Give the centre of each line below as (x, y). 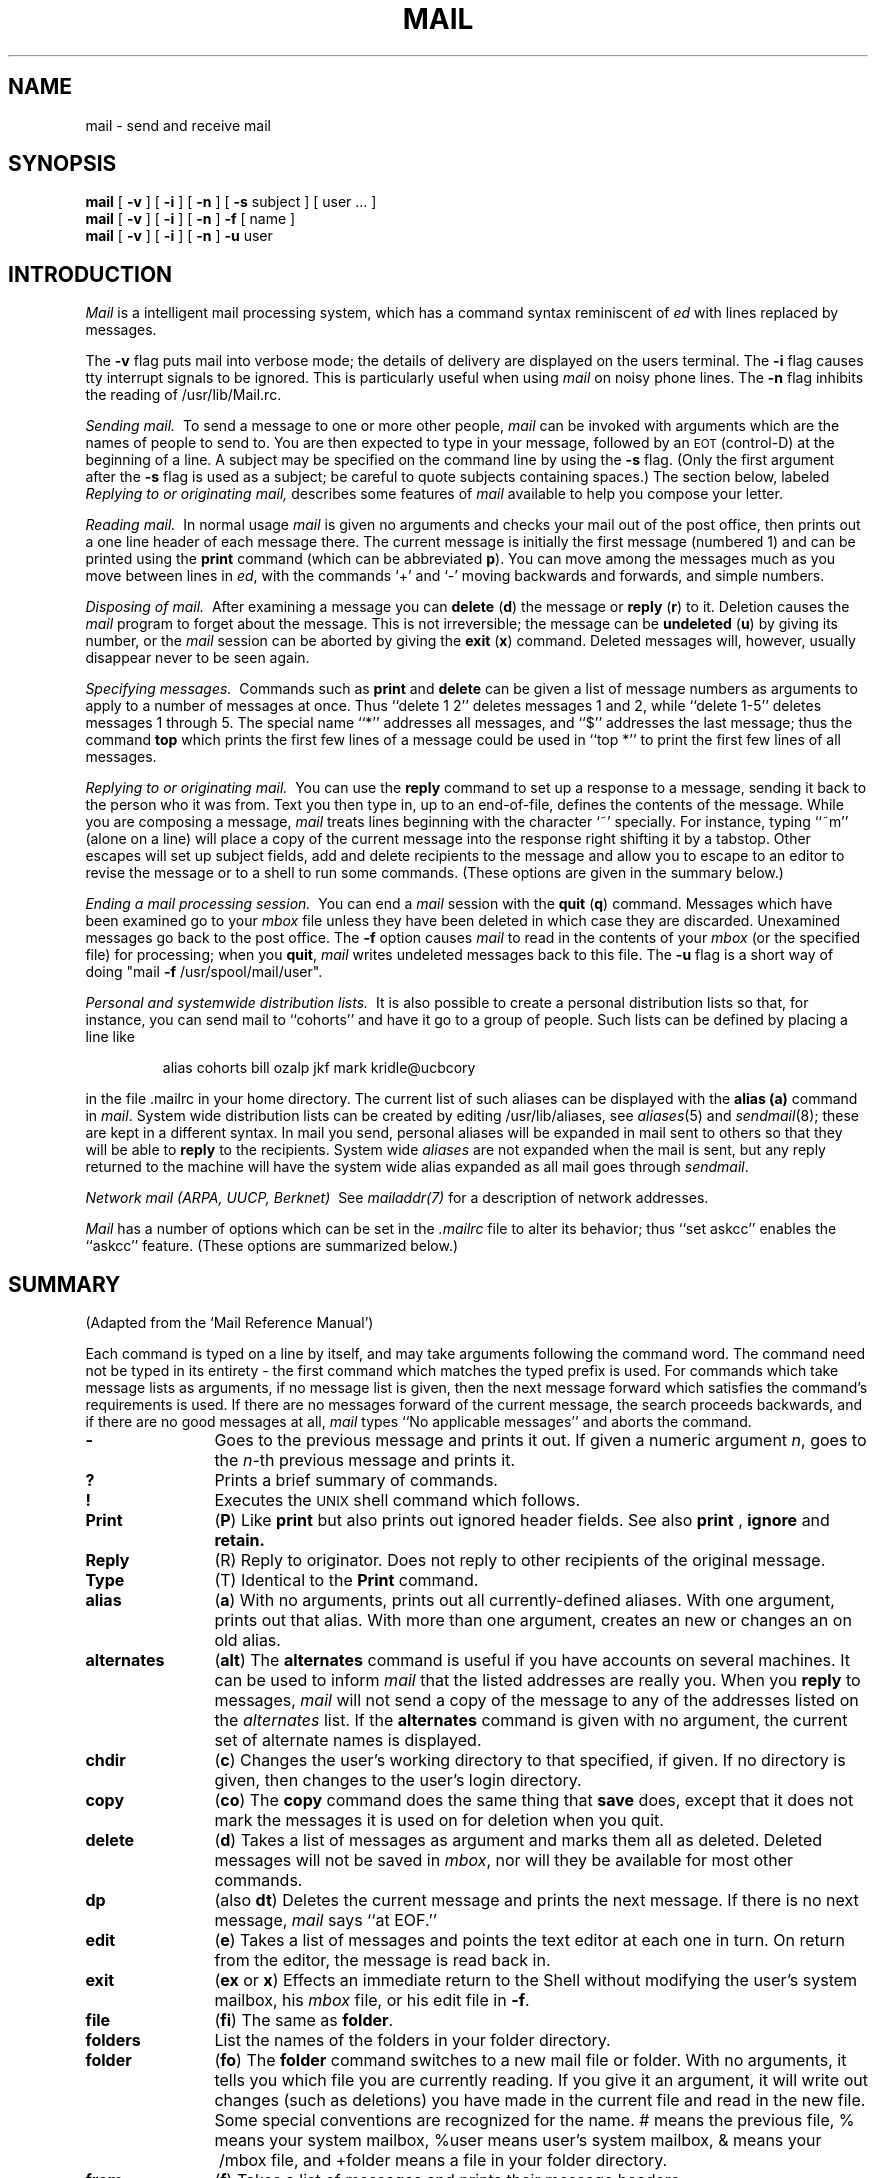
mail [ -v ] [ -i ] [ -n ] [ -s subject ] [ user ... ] (231, 202)
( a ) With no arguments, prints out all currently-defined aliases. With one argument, (524, 1600)
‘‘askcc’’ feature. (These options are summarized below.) (272, 1246)
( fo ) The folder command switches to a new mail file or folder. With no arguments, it (530, 2060)
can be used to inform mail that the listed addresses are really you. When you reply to (537, 1680)
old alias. (247, 1640)
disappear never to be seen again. (197, 658)
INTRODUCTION (90, 274)
